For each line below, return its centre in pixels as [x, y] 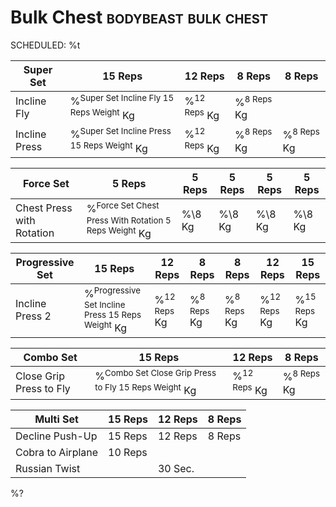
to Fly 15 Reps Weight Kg [145, 389]
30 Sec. [176, 469]
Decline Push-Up [56, 436]
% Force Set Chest [123, 208]
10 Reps [128, 453]
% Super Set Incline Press [120, 133]
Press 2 [33, 316]
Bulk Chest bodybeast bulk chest [139, 17]
